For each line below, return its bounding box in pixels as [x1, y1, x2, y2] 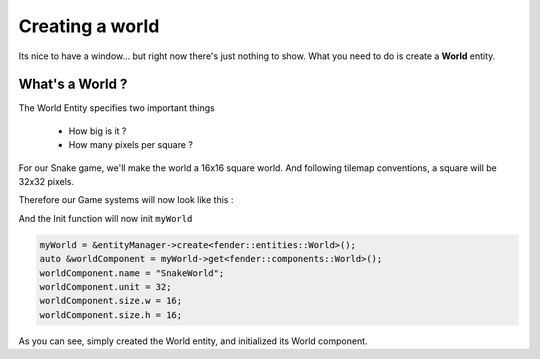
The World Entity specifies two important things [18, 102, 215, 114]
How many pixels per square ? [68, 139, 194, 151]
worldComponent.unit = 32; [39, 281, 172, 292]
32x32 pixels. [18, 176, 75, 188]
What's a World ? [18, 76, 128, 93]
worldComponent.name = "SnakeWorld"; [39, 267, 225, 279]
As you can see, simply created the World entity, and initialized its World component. [18, 335, 369, 347]
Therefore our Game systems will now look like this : [18, 194, 234, 206]
